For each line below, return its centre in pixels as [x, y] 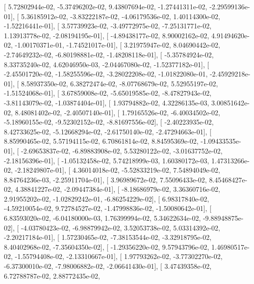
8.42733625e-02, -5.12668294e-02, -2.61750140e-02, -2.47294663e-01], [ [108, 131]
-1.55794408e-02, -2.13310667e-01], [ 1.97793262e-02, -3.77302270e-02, [119, 256]
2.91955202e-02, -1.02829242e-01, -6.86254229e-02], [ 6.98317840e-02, [107, 198]
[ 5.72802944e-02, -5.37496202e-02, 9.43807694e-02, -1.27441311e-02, [106, 6]
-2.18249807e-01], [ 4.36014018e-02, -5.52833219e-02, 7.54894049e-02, [117, 170]
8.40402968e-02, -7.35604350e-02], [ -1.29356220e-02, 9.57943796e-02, [107, 246]
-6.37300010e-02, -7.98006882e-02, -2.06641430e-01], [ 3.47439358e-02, [108, 266]
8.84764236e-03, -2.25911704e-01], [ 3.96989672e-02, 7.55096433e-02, [105, 179]
